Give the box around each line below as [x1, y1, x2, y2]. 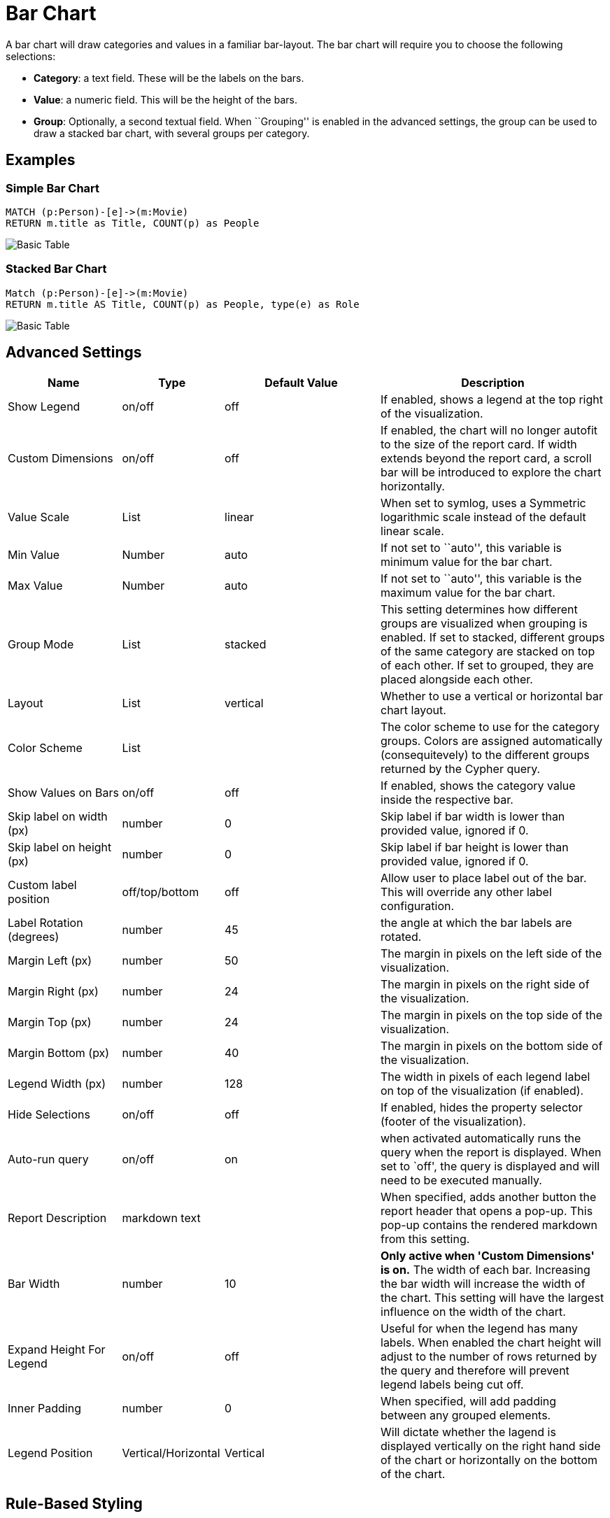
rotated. [381, 929, 422, 944]
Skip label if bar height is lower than [381, 839, 569, 854]
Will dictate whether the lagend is [381, 1424, 556, 1439]
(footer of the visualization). [381, 1114, 526, 1128]
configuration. [381, 898, 455, 913]
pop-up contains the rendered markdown [381, 1217, 597, 1232]
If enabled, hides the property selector [381, 1100, 583, 1114]
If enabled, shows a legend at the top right [381, 392, 603, 406]
